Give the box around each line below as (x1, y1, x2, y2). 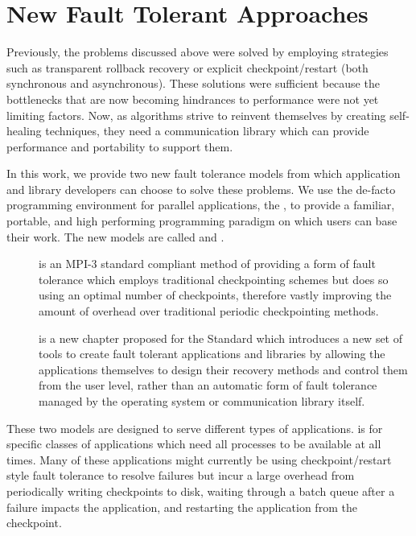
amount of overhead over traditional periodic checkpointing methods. (39, 303, 379, 320)
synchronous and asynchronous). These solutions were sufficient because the (6, 75, 380, 92)
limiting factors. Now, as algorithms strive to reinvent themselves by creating (6, 106, 386, 123)
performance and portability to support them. (6, 138, 233, 155)
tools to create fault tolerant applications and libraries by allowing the (39, 345, 385, 362)
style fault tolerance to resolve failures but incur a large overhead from (6, 467, 355, 484)
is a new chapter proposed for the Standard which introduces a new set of (39, 329, 403, 346)
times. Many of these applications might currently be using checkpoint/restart (6, 451, 392, 468)
